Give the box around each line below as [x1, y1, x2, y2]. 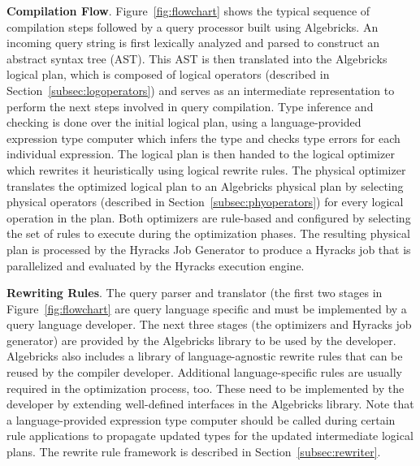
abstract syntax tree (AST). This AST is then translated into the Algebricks [6, 50, 388, 67]
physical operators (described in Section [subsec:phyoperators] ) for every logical [6, 193, 404, 210]
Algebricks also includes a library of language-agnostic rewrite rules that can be [6, 347, 403, 365]
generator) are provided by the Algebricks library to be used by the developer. [6, 331, 396, 348]
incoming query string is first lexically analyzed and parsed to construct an [6, 34, 380, 51]
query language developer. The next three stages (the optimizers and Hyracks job [6, 316, 412, 333]
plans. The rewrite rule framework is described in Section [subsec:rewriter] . [6, 443, 381, 460]
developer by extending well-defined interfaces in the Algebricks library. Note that [6, 395, 414, 412]
